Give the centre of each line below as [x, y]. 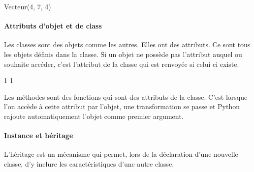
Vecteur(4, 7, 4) [28, 6]
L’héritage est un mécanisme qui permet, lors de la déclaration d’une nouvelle [121, 154]
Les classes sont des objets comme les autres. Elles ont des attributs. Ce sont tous [127, 44]
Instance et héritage [39, 135]
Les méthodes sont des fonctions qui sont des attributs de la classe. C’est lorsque [126, 97]
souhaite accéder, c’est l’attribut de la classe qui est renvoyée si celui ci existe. [122, 64]
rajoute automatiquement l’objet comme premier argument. [94, 116]
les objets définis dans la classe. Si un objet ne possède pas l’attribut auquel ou [123, 54]
